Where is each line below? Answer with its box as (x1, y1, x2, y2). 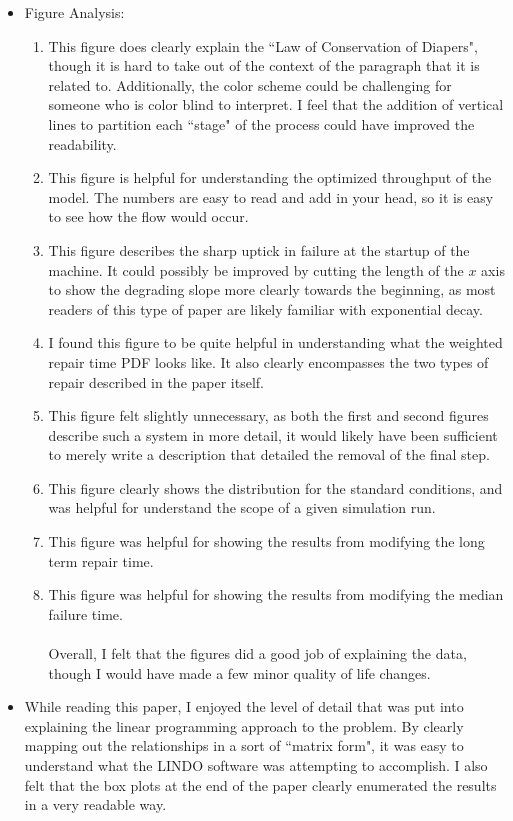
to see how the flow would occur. (48, 206, 249, 227)
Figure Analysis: (24, 2, 125, 22)
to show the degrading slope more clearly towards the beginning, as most (48, 279, 496, 300)
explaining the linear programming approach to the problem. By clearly (24, 715, 464, 736)
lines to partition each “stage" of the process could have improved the (48, 113, 475, 134)
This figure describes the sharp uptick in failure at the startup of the (48, 239, 470, 260)
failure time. (48, 603, 123, 624)
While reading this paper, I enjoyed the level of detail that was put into (24, 696, 464, 717)
